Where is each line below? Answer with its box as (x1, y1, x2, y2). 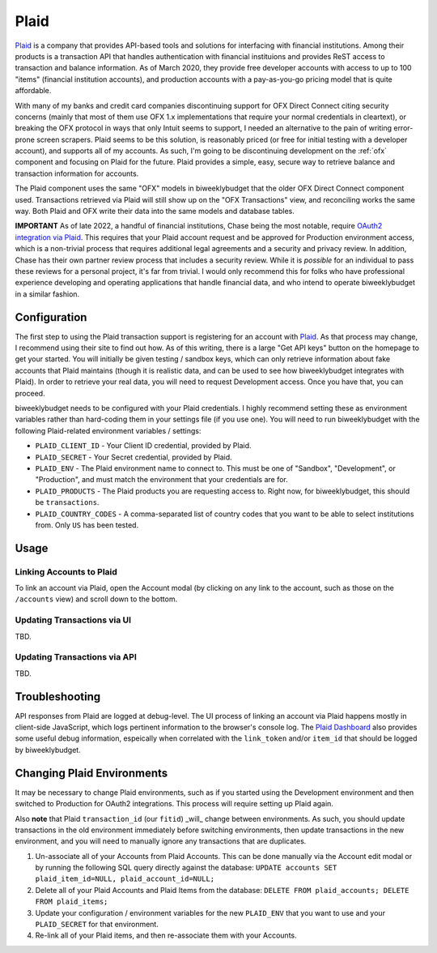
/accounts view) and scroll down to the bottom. (15, 594, 178, 604)
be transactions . (35, 498, 100, 507)
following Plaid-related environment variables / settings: (15, 425, 202, 435)
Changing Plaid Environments (15, 766, 168, 780)
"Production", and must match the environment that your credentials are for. (35, 475, 289, 485)
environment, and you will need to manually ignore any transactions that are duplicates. (15, 836, 307, 846)
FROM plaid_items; (35, 897, 108, 907)
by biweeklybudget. (15, 745, 81, 754)
